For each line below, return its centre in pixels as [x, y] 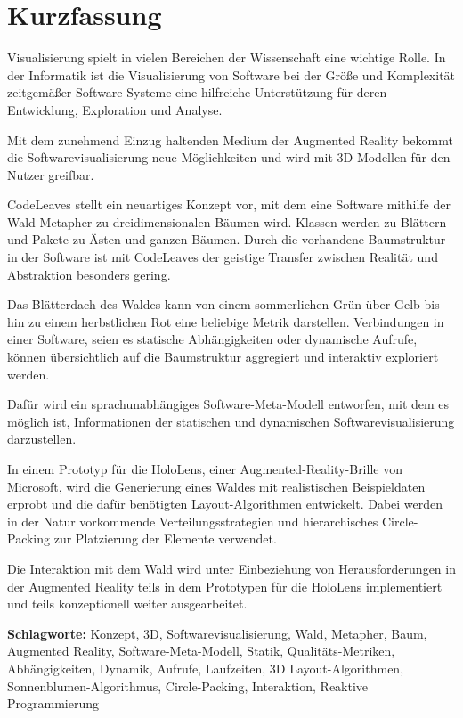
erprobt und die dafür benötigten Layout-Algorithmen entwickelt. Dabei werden [225, 504]
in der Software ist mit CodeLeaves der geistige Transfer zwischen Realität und [223, 257]
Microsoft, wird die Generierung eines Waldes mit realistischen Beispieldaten [216, 486]
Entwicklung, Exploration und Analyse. [115, 109]
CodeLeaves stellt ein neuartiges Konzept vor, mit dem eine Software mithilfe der [229, 204]
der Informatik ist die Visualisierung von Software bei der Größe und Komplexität [231, 74]
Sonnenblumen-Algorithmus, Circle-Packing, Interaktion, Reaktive [188, 685]
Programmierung [53, 703]
